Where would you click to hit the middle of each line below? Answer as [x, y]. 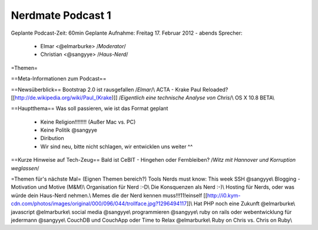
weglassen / [25, 168]
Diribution [52, 138]
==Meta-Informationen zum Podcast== [59, 79]
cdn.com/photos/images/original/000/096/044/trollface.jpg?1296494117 [99, 204]
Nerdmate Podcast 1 [61, 15]
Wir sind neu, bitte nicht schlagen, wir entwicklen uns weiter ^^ [117, 146]
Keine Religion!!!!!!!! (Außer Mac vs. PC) [88, 122]
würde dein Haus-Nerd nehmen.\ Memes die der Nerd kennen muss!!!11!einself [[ [109, 195]
